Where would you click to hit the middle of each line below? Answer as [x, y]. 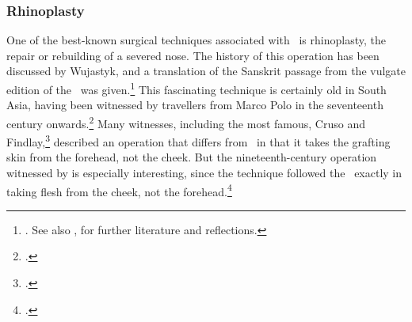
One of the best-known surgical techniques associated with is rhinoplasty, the [196, 40]
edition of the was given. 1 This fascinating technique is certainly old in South [196, 88]
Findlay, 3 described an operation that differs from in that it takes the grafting [198, 140]
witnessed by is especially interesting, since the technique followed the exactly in [204, 172]
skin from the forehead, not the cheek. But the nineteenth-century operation [192, 157]
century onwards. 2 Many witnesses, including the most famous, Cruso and [186, 122]
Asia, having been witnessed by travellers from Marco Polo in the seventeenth [195, 105]
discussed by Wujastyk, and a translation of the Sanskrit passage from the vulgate [206, 71]
